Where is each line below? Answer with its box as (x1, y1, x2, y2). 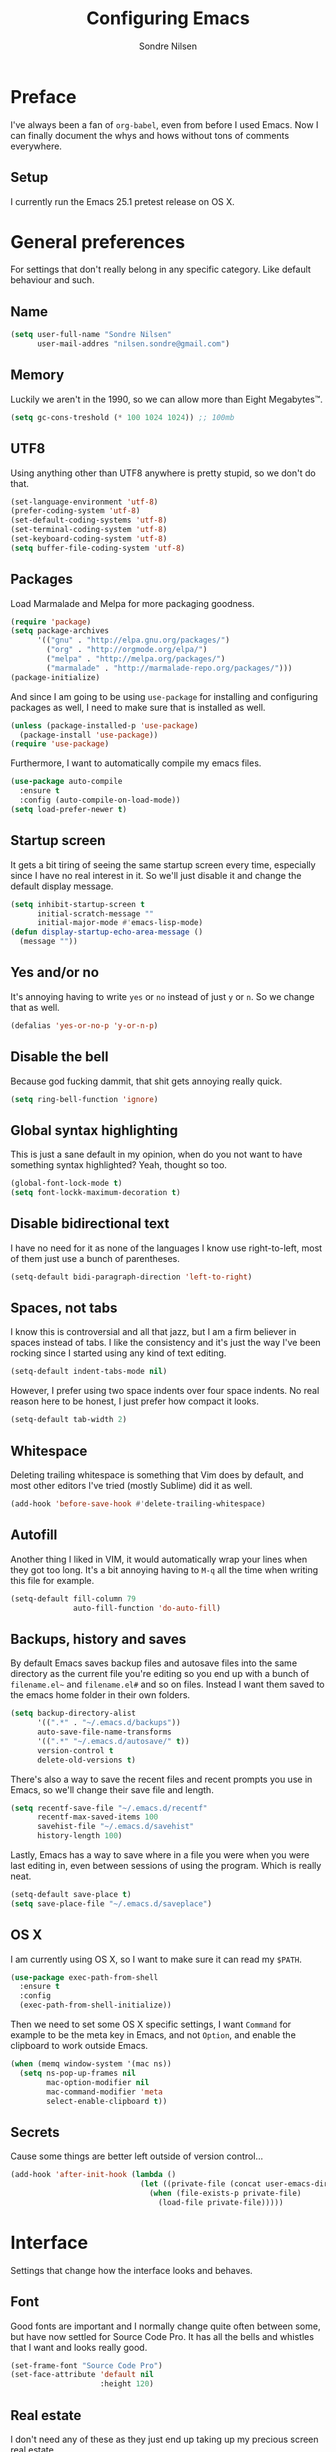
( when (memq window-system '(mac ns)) (10, 2059, 172, 2069)
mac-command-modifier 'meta (46, 2087, 163, 2097)
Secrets (10, 2123, 60, 2141)
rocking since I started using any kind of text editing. (10, 1347, 227, 1359)
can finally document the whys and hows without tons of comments (10, 129, 290, 141)
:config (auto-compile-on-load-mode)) (19, 795, 182, 806)
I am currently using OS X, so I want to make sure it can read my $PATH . (10, 1953, 303, 1965)
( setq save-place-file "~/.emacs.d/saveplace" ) (10, 1898, 213, 1909)
